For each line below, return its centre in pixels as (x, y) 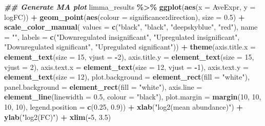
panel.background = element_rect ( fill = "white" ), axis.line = (103, 86)
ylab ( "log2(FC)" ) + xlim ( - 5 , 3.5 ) (58, 117)
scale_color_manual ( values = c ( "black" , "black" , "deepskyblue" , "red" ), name (131, 27)
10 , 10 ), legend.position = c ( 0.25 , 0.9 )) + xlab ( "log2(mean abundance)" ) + (124, 106)
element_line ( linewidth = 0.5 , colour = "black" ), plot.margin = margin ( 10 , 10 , (133, 97)
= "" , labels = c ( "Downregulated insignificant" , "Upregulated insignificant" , (122, 36)
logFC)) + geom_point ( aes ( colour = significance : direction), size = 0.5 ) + (125, 17)
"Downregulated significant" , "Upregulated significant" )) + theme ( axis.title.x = (130, 47)
